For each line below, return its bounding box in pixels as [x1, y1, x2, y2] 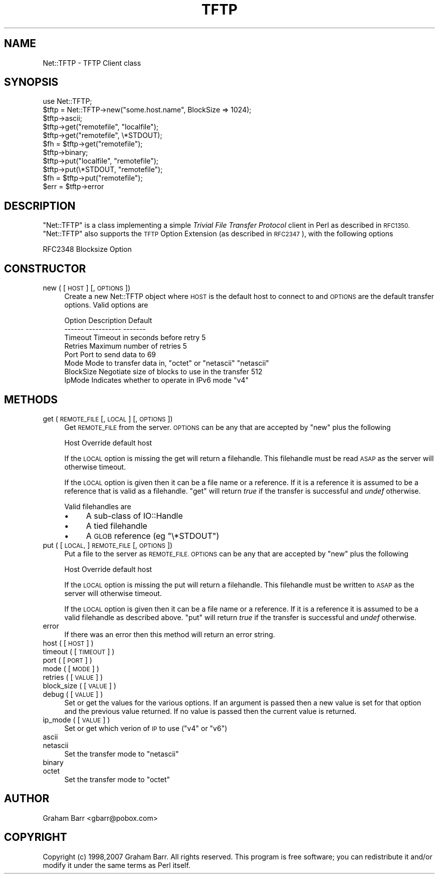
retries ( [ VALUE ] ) [43, 672, 103, 681]
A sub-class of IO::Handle [86, 510, 183, 521]
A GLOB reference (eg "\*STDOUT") [86, 530, 220, 541]
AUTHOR [4, 792, 50, 805]
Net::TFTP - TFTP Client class [43, 58, 141, 67]
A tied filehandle [86, 520, 147, 531]
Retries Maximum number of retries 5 [64, 342, 187, 351]
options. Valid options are [64, 301, 148, 310]
